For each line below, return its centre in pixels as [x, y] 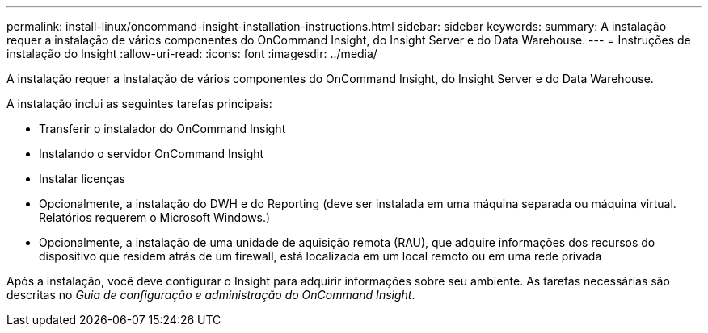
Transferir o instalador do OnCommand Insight [162, 129]
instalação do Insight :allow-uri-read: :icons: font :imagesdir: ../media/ [192, 54]
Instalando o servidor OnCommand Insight [152, 154]
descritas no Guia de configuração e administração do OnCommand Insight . [211, 295]
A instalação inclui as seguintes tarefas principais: [139, 104]
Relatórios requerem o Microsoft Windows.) [155, 217]
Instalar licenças [82, 179]
